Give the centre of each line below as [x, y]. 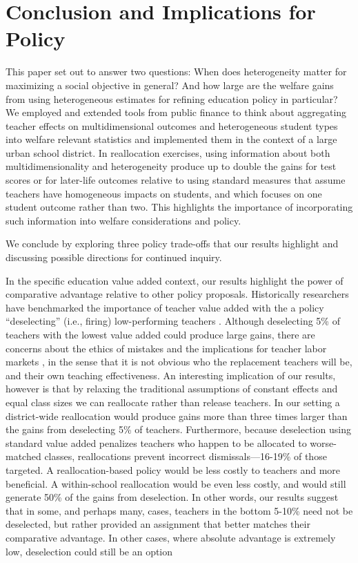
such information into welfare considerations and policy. [123, 220]
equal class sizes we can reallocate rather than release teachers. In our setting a [173, 402]
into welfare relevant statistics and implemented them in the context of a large [171, 139]
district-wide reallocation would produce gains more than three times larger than [177, 416]
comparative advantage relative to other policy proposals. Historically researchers [177, 294]
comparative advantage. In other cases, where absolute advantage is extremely [171, 537]
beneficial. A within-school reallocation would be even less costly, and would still [176, 483]
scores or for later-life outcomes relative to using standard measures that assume [176, 180]
